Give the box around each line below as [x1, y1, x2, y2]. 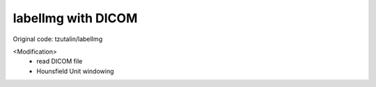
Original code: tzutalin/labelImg [13, 35, 103, 43]
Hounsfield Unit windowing [36, 67, 114, 75]
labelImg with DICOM [13, 10, 138, 26]
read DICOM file [36, 57, 83, 65]
